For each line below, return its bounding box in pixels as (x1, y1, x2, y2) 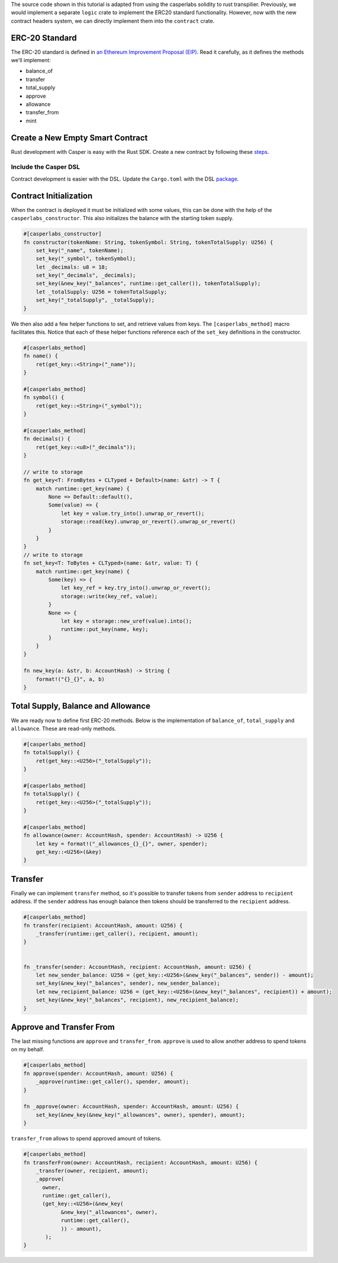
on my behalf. (11, 1046, 44, 1053)
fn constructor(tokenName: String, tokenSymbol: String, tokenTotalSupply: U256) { (23, 239, 273, 246)
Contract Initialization (11, 191, 93, 201)
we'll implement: (11, 57, 51, 64)
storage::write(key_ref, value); (60, 592, 158, 600)
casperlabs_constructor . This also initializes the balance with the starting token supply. (11, 215, 234, 222)
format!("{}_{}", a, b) (36, 675, 105, 682)
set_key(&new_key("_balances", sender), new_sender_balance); (36, 980, 220, 987)
